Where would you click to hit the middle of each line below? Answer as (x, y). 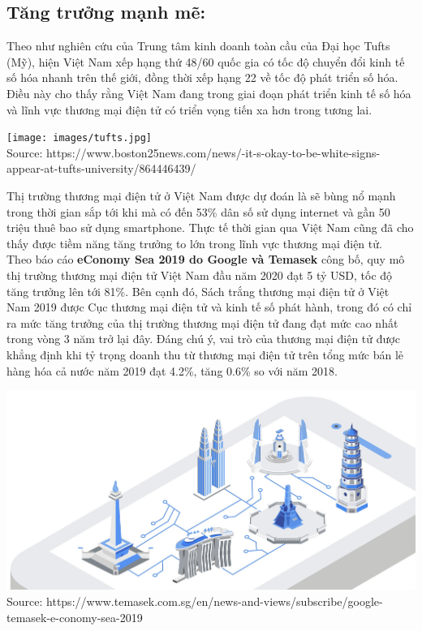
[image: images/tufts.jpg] (79, 138)
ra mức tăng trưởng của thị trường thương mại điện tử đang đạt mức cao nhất (202, 322)
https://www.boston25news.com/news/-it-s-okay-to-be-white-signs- (213, 152)
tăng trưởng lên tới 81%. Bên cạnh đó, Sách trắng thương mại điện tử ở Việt (198, 291)
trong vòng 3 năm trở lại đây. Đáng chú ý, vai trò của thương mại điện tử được (203, 339)
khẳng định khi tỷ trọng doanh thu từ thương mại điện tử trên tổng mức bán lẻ (205, 354)
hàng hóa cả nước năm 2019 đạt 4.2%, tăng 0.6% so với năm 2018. (172, 370)
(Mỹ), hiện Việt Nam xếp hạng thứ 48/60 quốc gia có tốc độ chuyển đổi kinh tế (206, 61)
